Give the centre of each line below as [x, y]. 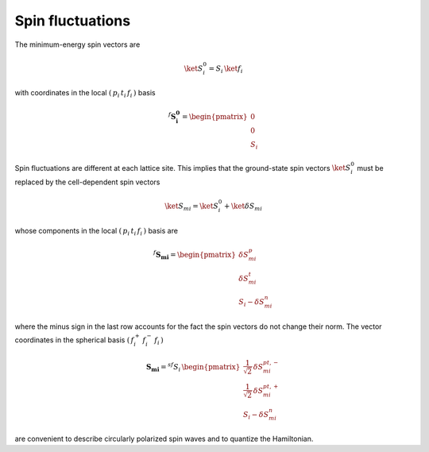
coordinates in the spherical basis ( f [74, 340]
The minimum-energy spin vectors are [77, 44]
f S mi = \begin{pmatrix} [195, 255]
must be [370, 168]
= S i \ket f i [226, 69]
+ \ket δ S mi [243, 207]
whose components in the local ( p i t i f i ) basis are [97, 232]
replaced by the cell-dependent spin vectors [87, 182]
